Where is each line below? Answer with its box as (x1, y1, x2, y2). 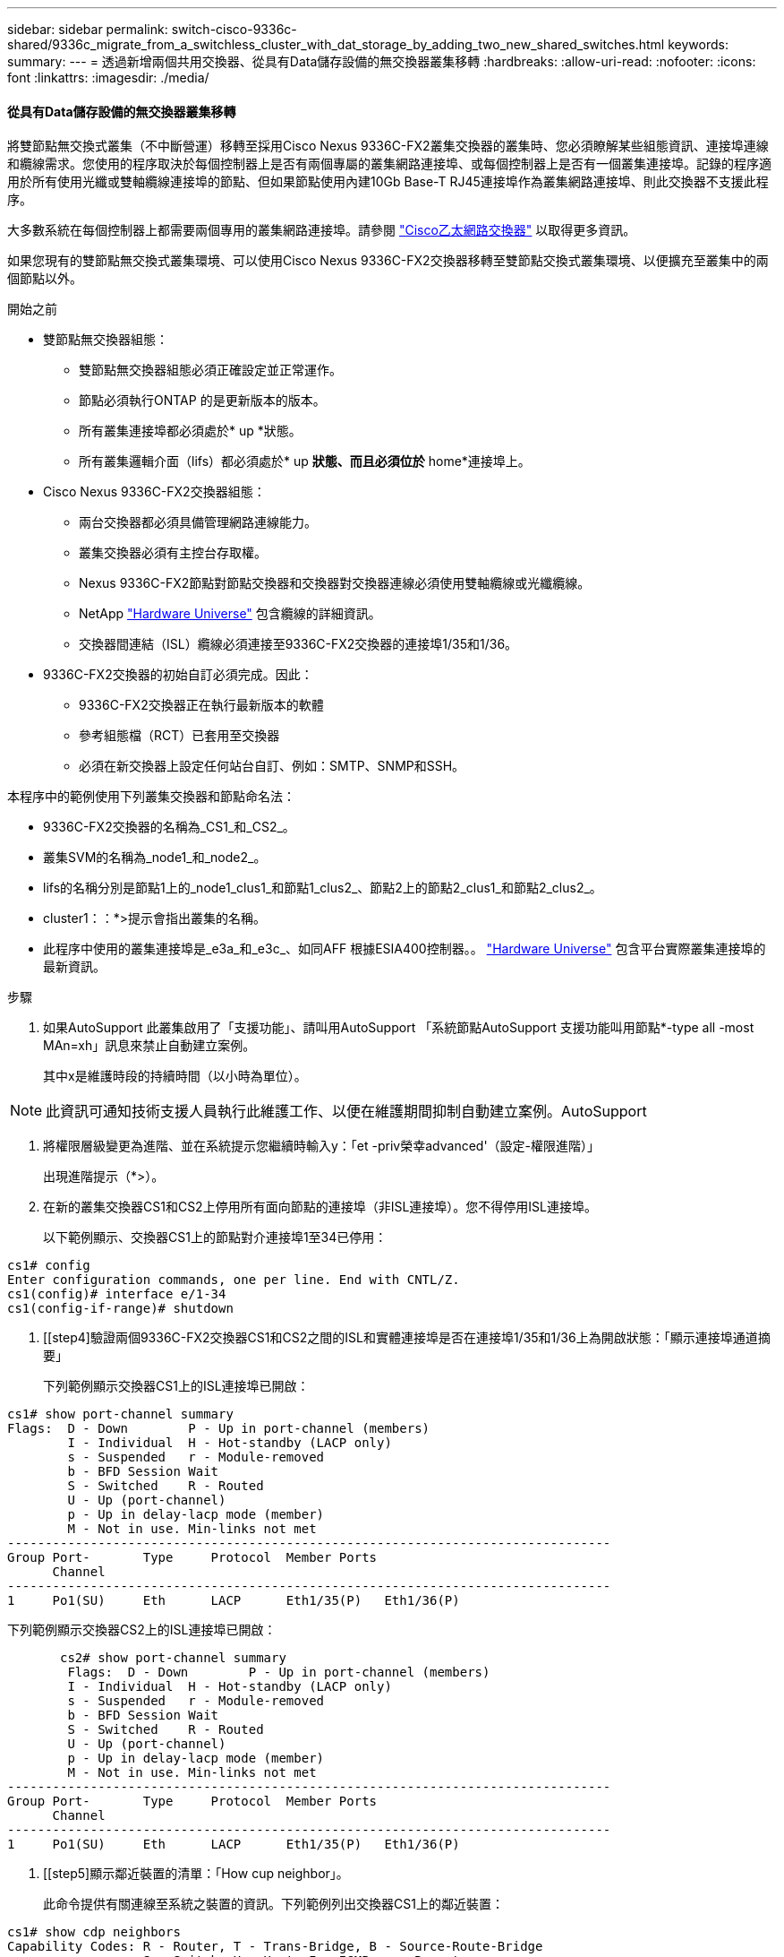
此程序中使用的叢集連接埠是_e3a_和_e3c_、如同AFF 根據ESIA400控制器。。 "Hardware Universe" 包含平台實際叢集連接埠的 (43, 941, 766, 957)
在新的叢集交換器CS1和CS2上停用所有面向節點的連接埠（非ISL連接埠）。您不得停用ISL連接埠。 (43, 1199, 597, 1215)
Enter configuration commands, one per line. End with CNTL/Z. (7, 1272, 460, 1288)
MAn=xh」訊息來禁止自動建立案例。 (43, 1038, 256, 1054)
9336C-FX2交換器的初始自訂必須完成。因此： (43, 667, 313, 683)
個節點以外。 (7, 271, 82, 287)
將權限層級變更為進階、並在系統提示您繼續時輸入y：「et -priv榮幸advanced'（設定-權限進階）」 (43, 1138, 601, 1154)
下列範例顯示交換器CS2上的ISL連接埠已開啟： (7, 1622, 277, 1638)
